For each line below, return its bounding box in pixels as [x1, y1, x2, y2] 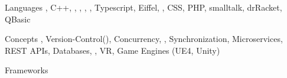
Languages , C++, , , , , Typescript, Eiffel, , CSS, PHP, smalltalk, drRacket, [5, 1, 282, 13]
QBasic [5, 12, 31, 25]
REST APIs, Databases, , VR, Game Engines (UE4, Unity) [5, 44, 220, 56]
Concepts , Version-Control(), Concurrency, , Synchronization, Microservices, [5, 32, 283, 45]
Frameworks [5, 64, 48, 76]
